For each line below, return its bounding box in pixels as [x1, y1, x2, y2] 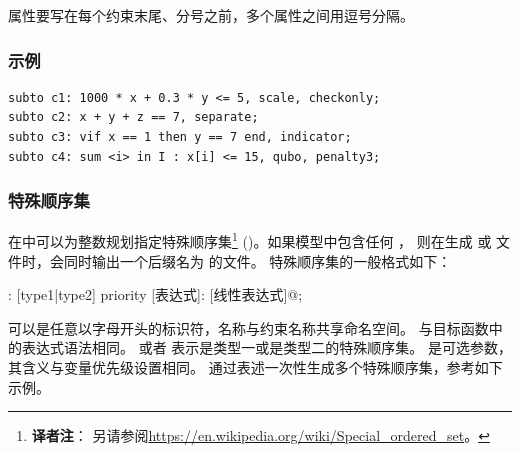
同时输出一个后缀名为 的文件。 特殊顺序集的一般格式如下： [63, 250, 452, 271]
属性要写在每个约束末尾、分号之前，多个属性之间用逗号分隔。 [8, 5, 414, 25]
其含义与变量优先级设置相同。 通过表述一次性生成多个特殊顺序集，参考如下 [8, 357, 503, 378]
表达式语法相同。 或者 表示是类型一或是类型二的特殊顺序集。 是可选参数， [21, 337, 512, 358]
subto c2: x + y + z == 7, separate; [8, 110, 259, 125]
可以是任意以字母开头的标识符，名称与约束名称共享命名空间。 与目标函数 [8, 317, 489, 338]
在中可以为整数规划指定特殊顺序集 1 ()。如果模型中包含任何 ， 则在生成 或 [8, 228, 492, 252]
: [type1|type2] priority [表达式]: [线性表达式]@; [8, 284, 303, 305]
